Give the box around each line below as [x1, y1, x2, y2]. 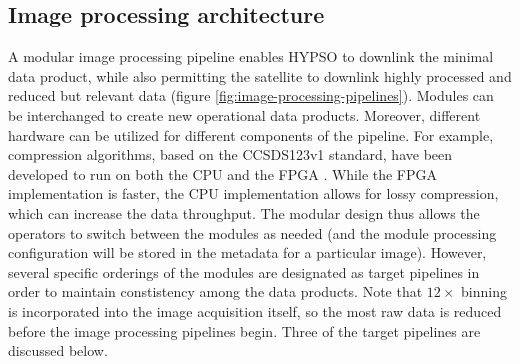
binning [461, 281, 507, 302]
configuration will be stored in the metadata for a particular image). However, [8, 242, 487, 263]
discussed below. [8, 340, 108, 361]
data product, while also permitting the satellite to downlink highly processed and [8, 65, 512, 86]
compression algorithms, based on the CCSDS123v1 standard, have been [8, 144, 453, 165]
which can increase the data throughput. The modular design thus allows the [8, 202, 480, 223]
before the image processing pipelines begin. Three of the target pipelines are [8, 320, 481, 341]
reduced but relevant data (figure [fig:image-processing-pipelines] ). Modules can [8, 85, 494, 106]
